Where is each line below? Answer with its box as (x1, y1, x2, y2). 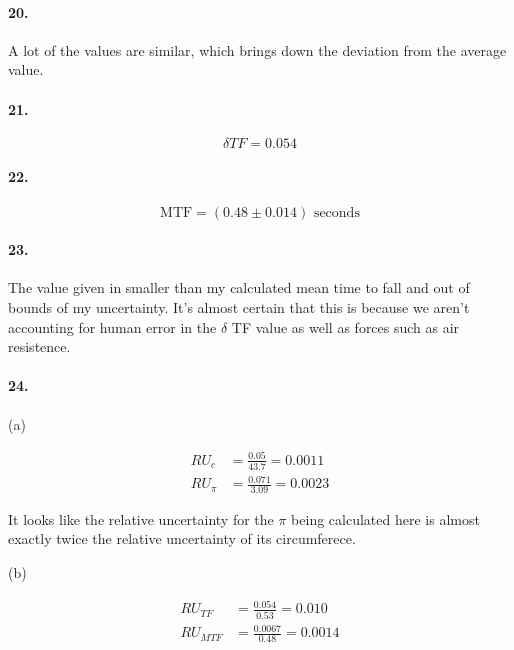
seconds (313, 205, 360, 220)
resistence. (8, 336, 71, 357)
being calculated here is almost (291, 508, 480, 529)
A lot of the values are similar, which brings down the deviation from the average (8, 39, 507, 60)
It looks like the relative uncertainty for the (8, 508, 274, 529)
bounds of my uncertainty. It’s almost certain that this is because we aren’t (8, 296, 470, 317)
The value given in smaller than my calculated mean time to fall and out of (8, 277, 470, 298)
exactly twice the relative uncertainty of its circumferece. (8, 528, 356, 549)
